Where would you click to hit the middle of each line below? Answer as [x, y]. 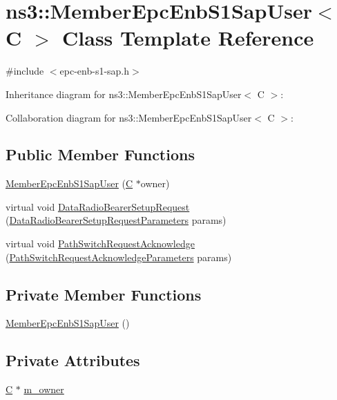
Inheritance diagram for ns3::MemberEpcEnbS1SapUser [124, 94]
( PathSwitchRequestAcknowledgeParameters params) [119, 257]
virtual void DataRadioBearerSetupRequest [98, 206]
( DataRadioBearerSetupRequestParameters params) [116, 220]
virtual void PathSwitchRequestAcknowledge [100, 244]
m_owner [44, 389]
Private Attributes [73, 360]
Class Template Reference [188, 38]
